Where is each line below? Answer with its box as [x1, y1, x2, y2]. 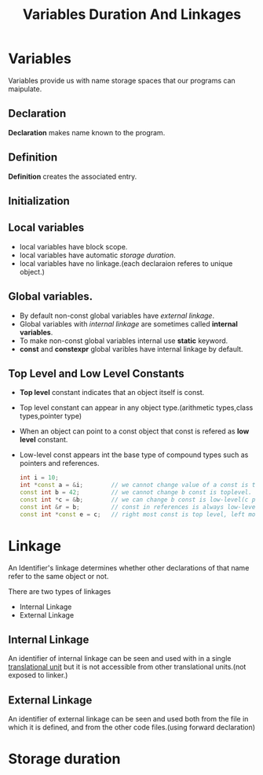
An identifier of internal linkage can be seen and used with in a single [8, 654, 232, 663]
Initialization [8, 194, 71, 208]
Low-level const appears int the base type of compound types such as [19, 450, 249, 459]
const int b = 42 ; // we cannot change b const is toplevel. [19, 489, 253, 496]
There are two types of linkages [8, 586, 111, 596]
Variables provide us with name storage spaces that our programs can [8, 76, 236, 85]
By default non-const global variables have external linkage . [19, 311, 214, 320]
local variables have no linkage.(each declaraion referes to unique [19, 258, 233, 268]
